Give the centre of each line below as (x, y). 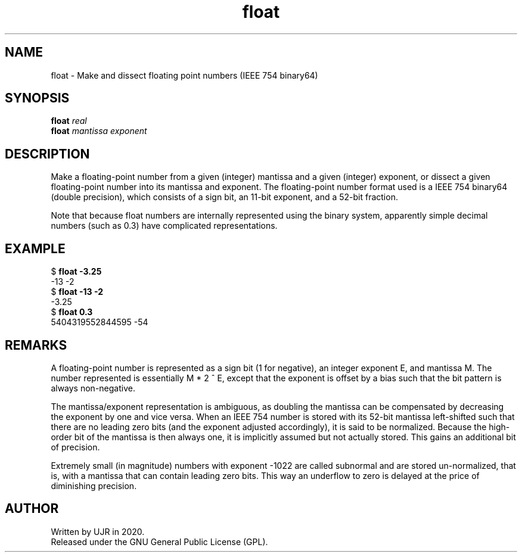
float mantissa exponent (99, 131)
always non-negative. (93, 388)
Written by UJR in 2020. (98, 531)
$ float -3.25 (76, 272)
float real (69, 121)
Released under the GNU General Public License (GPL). (159, 542)
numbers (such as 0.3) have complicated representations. (164, 226)
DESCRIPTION (47, 154)
